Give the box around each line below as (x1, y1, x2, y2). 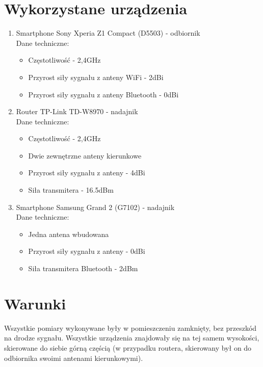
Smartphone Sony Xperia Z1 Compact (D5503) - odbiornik (16, 28, 200, 38)
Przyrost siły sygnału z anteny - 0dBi (28, 246, 145, 256)
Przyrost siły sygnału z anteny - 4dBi (28, 167, 145, 178)
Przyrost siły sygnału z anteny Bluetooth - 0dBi (28, 89, 179, 99)
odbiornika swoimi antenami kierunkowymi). (4, 352, 143, 363)
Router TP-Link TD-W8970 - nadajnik (16, 106, 138, 117)
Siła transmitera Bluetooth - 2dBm (28, 263, 138, 274)
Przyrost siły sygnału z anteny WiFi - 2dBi (28, 71, 164, 82)
